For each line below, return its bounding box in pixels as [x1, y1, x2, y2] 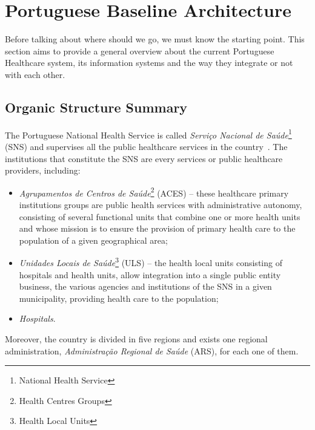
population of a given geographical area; [19, 233, 168, 246]
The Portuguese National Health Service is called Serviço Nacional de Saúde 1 [5, 126, 292, 141]
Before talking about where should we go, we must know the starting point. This [5, 33, 305, 45]
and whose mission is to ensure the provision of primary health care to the [19, 222, 296, 235]
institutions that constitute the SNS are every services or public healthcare [5, 152, 283, 165]
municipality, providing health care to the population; [19, 292, 219, 304]
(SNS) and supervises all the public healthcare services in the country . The [5, 140, 288, 152]
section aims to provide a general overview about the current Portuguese [5, 44, 274, 57]
